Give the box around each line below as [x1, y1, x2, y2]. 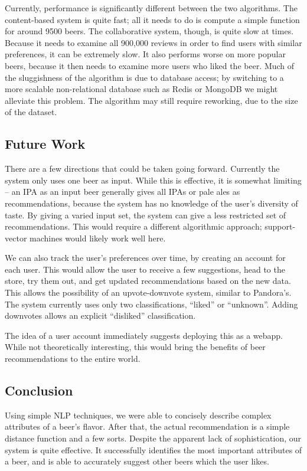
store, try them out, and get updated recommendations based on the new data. [5, 274, 291, 287]
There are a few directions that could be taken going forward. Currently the [5, 162, 280, 175]
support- [264, 220, 296, 233]
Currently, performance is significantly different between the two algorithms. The [5, 2, 298, 14]
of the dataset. [5, 106, 57, 118]
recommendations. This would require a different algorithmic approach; [5, 220, 262, 233]
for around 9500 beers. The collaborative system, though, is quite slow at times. [5, 25, 294, 37]
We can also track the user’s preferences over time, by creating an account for [5, 251, 286, 264]
